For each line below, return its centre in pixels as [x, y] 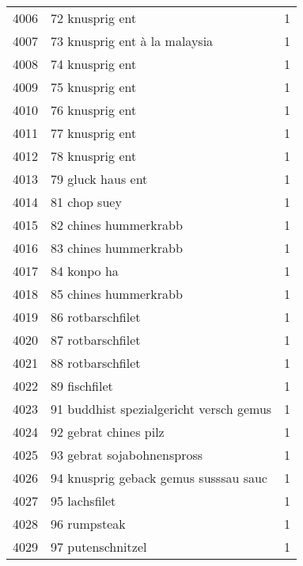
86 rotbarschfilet [96, 317]
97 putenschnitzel [99, 547]
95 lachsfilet [83, 501]
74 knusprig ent [94, 64]
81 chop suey [86, 202]
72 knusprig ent [94, 18]
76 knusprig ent [94, 110]
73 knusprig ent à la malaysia [132, 41]
